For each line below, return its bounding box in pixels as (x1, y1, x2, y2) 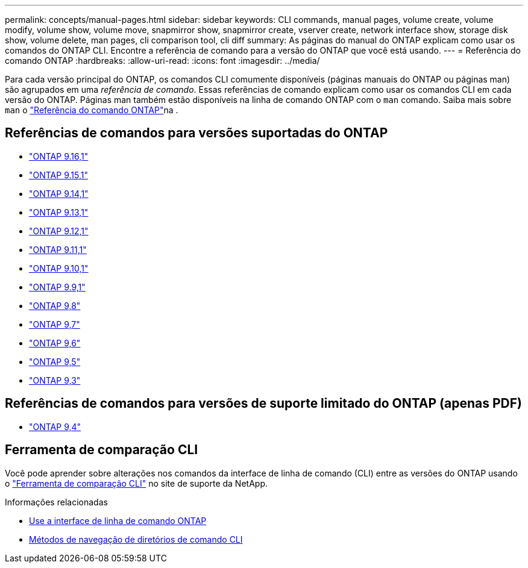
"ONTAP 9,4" (29, 421, 81, 432)
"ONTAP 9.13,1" (29, 207, 89, 217)
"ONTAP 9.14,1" (29, 188, 89, 199)
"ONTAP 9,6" (29, 337, 81, 348)
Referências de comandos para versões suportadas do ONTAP (5, 125, 388, 141)
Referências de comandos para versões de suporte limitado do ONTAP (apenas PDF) (5, 396, 522, 411)
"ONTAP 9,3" (29, 375, 81, 385)
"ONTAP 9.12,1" (29, 225, 89, 236)
